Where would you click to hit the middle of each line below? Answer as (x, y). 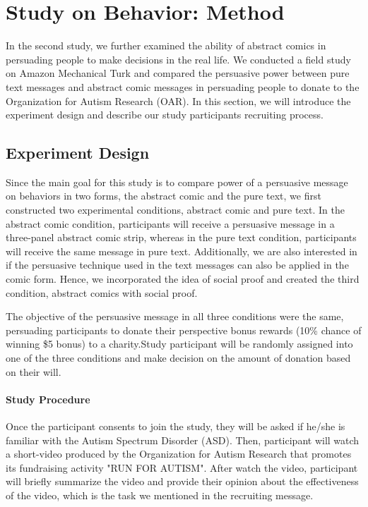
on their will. (34, 371)
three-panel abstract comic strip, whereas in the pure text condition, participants (181, 237)
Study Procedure (48, 399)
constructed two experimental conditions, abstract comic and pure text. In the (175, 210)
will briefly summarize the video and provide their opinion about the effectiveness (182, 481)
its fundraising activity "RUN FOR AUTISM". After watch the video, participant (182, 467)
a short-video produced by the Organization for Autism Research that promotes (179, 454)
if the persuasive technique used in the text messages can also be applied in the (177, 265)
